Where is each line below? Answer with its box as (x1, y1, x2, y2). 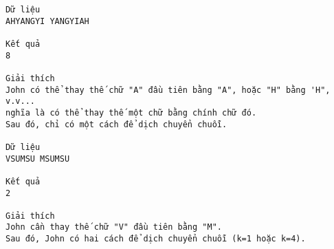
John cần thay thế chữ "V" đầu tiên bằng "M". (5, 222, 222, 232)
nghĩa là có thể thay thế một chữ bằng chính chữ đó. (5, 107, 257, 118)
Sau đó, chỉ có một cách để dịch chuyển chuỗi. (5, 119, 227, 129)
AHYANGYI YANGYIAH (5, 16, 89, 26)
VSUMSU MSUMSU (5, 153, 70, 164)
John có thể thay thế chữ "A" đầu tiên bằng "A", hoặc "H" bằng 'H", (5, 85, 331, 95)
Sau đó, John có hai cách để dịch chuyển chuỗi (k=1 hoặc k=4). (5, 234, 306, 244)
